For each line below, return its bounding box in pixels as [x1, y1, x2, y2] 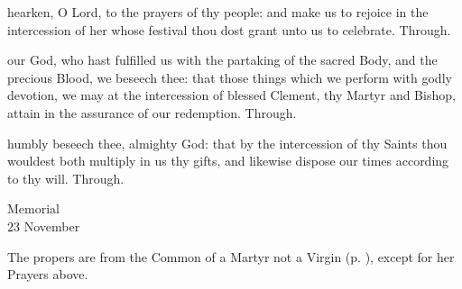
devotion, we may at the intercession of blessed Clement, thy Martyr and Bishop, [7, 86, 456, 104]
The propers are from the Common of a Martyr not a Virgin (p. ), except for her [7, 247, 455, 266]
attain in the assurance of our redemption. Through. [7, 103, 297, 122]
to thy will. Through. [7, 168, 125, 187]
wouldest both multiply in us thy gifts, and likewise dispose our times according [7, 151, 449, 170]
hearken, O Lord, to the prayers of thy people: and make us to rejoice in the [7, 3, 429, 21]
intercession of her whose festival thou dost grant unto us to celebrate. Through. [7, 20, 451, 39]
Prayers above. [7, 265, 88, 284]
